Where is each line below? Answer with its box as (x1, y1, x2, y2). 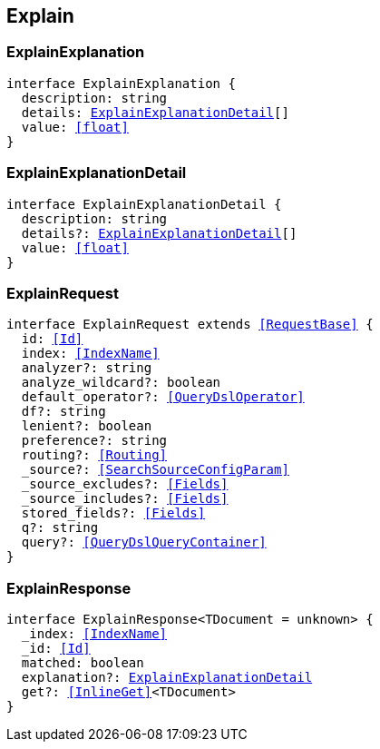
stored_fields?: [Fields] (21, 506, 206, 521)
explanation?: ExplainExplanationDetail (21, 670, 313, 685)
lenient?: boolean (21, 419, 152, 434)
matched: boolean (21, 655, 144, 671)
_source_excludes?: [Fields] (21, 477, 229, 492)
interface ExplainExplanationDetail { (6, 196, 282, 212)
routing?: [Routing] (21, 448, 168, 463)
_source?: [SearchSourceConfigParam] (21, 462, 289, 478)
